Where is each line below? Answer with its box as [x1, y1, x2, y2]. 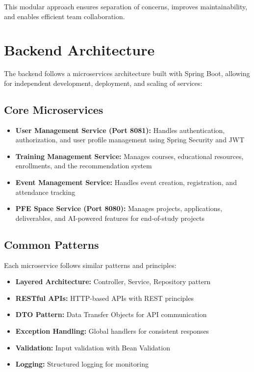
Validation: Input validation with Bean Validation [15, 342, 170, 352]
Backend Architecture [4, 40, 155, 60]
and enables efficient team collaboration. [4, 11, 125, 21]
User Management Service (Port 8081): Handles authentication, [15, 125, 225, 135]
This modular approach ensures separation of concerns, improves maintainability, [4, 1, 248, 11]
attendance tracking [15, 186, 76, 197]
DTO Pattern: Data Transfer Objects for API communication [15, 309, 207, 319]
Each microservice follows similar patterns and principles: [4, 260, 177, 270]
